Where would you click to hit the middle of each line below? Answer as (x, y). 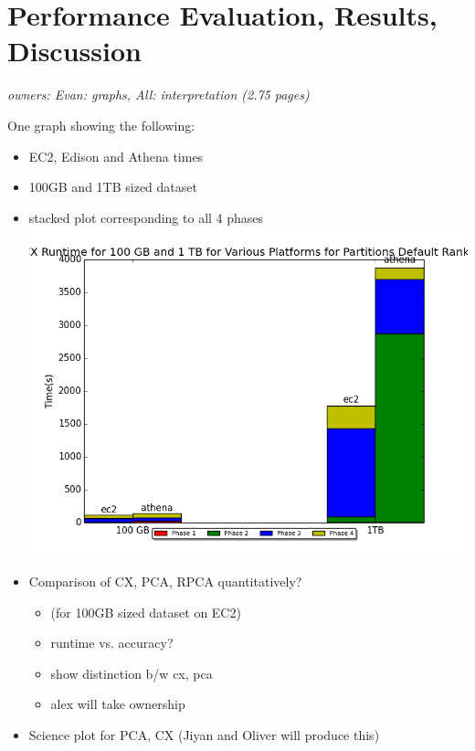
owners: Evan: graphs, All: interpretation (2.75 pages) (158, 95)
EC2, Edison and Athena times (116, 156)
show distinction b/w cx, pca (132, 673)
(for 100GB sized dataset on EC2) (146, 612)
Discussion (74, 51)
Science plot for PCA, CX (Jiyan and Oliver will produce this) (204, 734)
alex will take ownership (118, 704)
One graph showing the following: (101, 125)
